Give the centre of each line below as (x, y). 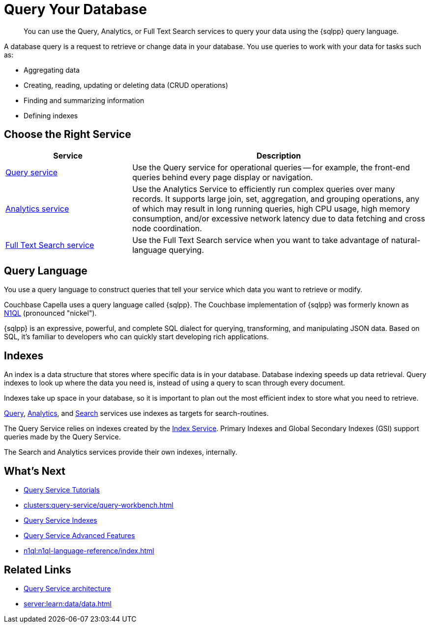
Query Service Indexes (60, 520)
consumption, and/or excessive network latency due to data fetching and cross (279, 218)
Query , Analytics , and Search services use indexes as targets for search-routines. (136, 413)
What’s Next (35, 471)
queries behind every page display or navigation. (223, 177)
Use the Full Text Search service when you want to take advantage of (261, 240)
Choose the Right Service (68, 135)
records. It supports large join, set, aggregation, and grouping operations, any (276, 199)
